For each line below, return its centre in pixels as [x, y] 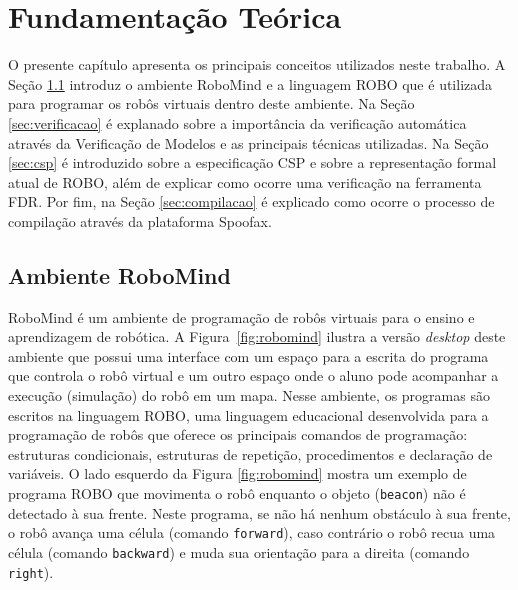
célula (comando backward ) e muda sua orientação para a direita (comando [239, 551]
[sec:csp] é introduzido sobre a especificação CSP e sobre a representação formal [252, 162]
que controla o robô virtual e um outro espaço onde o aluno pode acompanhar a [253, 375]
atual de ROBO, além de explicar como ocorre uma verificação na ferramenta [245, 181]
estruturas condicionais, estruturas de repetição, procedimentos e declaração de [250, 453]
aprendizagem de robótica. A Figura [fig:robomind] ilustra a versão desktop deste [257, 336]
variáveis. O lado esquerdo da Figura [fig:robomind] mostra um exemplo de [237, 473]
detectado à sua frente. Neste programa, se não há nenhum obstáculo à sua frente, [259, 512]
